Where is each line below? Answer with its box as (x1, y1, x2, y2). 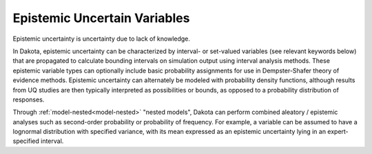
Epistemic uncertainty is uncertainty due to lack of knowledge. (12, 35, 191, 43)
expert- (327, 128, 349, 136)
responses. (12, 95, 45, 104)
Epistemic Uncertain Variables (12, 10, 190, 26)
